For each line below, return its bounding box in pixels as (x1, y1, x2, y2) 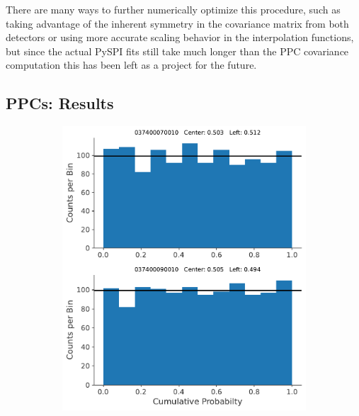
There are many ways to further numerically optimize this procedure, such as (6, 2, 341, 16)
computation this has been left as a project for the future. (6, 57, 257, 72)
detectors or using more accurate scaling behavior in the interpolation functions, (6, 30, 354, 45)
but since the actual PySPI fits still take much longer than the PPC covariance (6, 43, 349, 58)
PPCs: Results (6, 92, 114, 114)
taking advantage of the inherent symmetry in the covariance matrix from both (6, 16, 349, 30)
